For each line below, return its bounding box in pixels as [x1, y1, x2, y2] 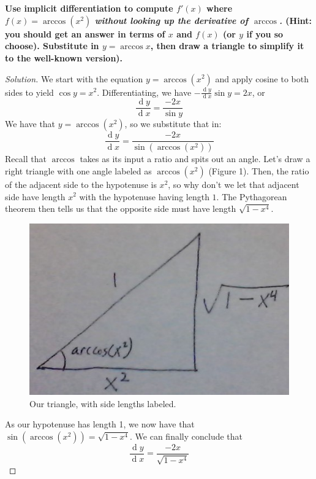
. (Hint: [279, 14, 312, 26]
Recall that [5, 152, 47, 165]
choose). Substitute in [5, 39, 99, 52]
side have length [5, 190, 66, 203]
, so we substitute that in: [124, 117, 222, 130]
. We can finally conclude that [130, 429, 243, 442]
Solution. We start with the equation [5, 72, 143, 85]
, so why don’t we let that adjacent [168, 177, 299, 190]
